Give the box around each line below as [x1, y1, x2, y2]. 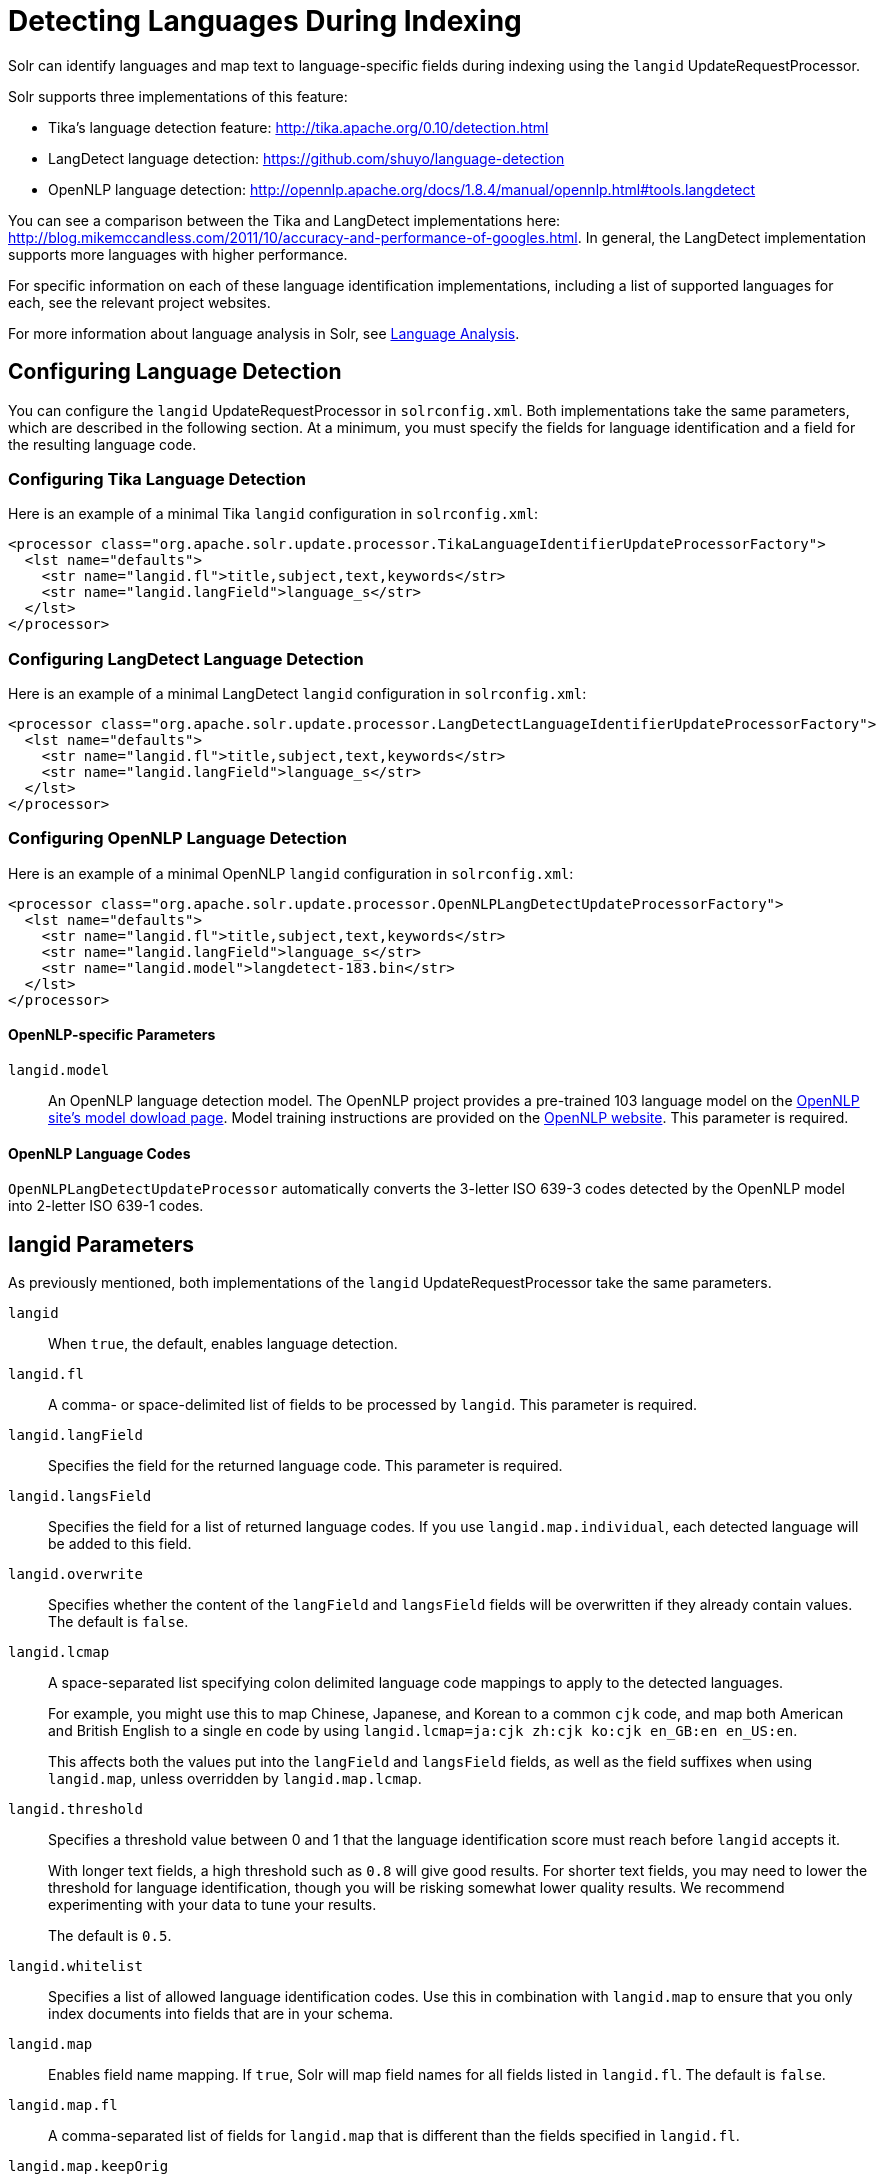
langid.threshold [8, 1801, 143, 1818]
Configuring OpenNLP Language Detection [8, 828, 347, 849]
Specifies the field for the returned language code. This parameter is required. [48, 1457, 563, 1475]
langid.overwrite [8, 1566, 143, 1583]
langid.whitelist [8, 1958, 143, 1975]
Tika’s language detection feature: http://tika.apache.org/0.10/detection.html [48, 118, 549, 136]
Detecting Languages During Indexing [8, 4, 522, 38]
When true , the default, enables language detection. [48, 1335, 398, 1353]
